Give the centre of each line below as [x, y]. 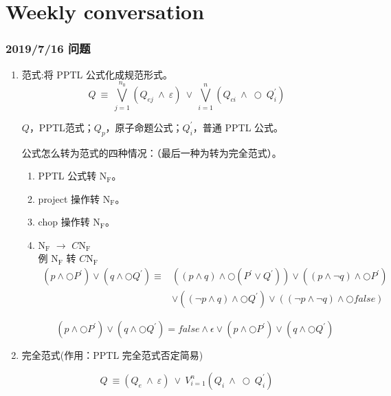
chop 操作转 [64, 222]
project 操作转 [69, 198]
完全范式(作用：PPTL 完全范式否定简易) [112, 355]
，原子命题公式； [144, 127]
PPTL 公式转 [67, 176]
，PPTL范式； [62, 127]
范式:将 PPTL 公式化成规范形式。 [97, 74]
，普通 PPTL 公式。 [238, 127]
